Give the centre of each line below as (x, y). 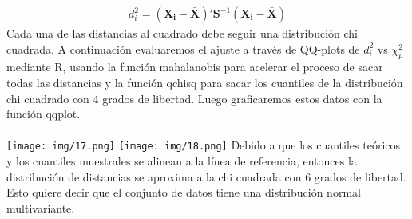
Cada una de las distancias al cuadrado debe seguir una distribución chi (182, 33)
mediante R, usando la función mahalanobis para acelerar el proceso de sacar (195, 67)
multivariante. (41, 207)
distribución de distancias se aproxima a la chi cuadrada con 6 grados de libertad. (206, 176)
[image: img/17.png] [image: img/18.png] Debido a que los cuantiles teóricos (204, 145)
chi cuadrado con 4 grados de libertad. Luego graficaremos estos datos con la (194, 98)
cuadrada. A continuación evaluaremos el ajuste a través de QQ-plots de (183, 48)
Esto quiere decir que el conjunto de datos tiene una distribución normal (184, 192)
